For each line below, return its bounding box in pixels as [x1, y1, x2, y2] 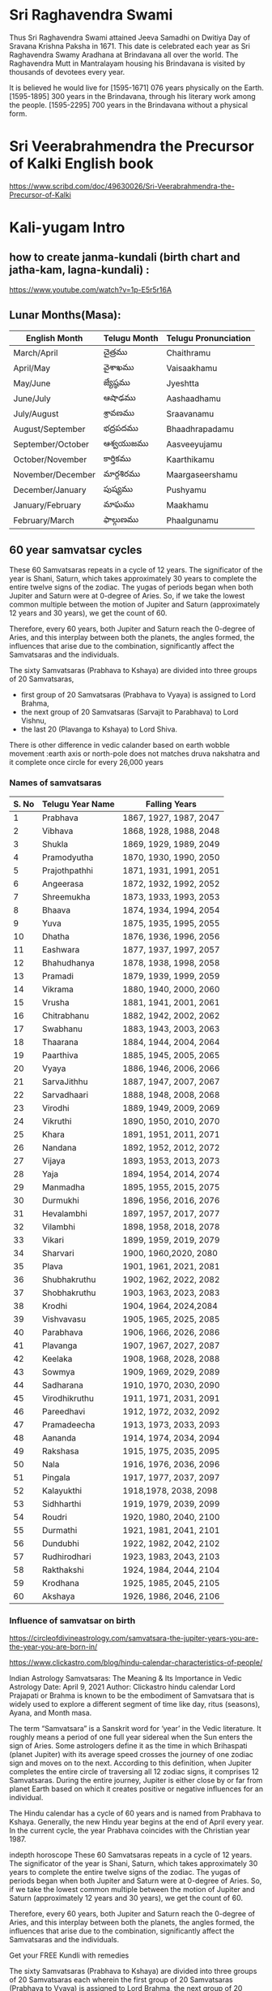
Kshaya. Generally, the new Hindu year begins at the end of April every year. [9, 1817, 264, 1827]
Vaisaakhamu [166, 362, 218, 374]
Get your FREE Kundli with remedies [9, 1950, 130, 1960]
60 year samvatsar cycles [9, 543, 142, 557]
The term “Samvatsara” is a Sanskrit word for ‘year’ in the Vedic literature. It [9, 1724, 261, 1734]
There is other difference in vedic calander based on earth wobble [9, 740, 230, 749]
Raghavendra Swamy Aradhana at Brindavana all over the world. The [9, 50, 239, 59]
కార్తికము [103, 452, 132, 464]
